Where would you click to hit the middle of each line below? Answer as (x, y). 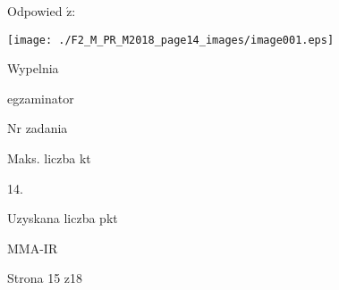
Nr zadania (38, 128)
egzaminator (41, 98)
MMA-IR (33, 248)
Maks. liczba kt (49, 158)
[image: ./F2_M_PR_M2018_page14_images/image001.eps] (171, 40)
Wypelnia (33, 68)
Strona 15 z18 (45, 278)
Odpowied (35, 11)
